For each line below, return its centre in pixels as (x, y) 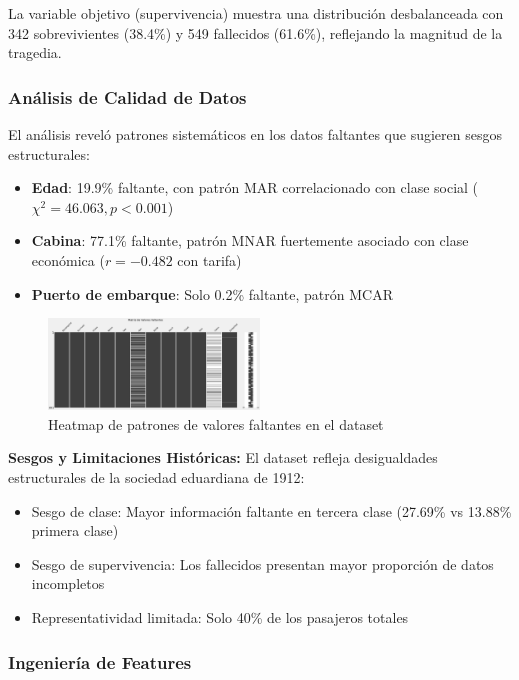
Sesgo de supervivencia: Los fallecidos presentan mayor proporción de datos (262, 563)
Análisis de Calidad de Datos (127, 96)
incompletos (68, 583)
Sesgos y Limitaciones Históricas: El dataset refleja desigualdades (223, 457)
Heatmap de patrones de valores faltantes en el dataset (216, 423)
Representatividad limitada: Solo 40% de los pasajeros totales (220, 617)
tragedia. (35, 52)
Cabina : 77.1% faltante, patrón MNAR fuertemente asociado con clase (250, 240)
